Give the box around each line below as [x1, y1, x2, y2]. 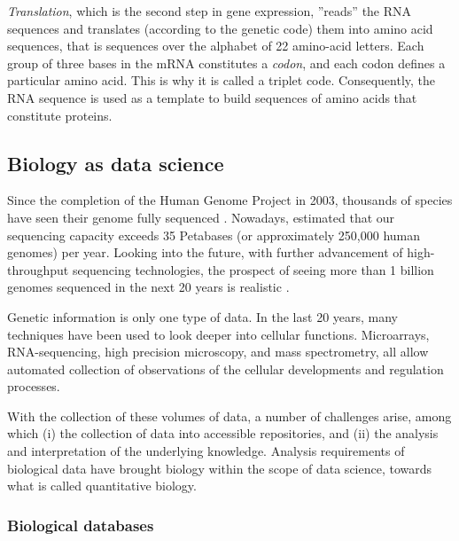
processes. [7, 377, 60, 396]
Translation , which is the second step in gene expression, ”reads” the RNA [7, 2, 412, 20]
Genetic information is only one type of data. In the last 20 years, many [7, 307, 399, 325]
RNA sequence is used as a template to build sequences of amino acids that [7, 88, 417, 106]
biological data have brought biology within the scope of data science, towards [7, 459, 432, 477]
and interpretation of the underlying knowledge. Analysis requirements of [7, 442, 405, 460]
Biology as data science [7, 149, 224, 176]
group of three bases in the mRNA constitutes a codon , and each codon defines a [7, 53, 446, 72]
